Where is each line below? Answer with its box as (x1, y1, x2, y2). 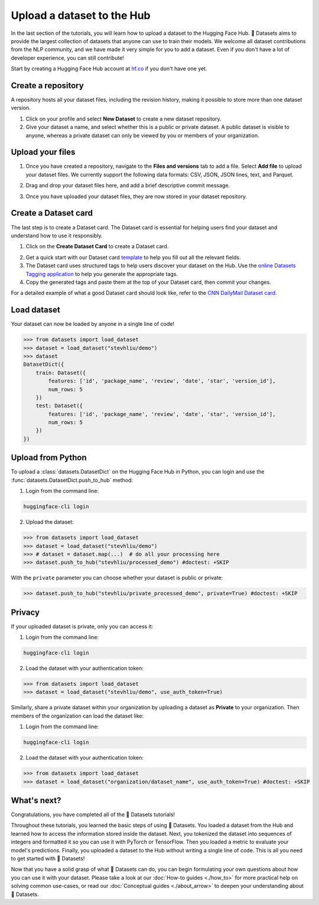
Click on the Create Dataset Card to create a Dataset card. (25, 243, 169, 250)
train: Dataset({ (35, 369, 86, 376)
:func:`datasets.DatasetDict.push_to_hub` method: (11, 476, 133, 484)
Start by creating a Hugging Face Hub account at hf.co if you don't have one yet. (11, 65, 207, 72)
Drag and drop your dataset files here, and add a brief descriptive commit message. (25, 182, 230, 189)
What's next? (11, 796, 61, 805)
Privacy (11, 607, 40, 617)
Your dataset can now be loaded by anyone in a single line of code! (11, 320, 174, 327)
